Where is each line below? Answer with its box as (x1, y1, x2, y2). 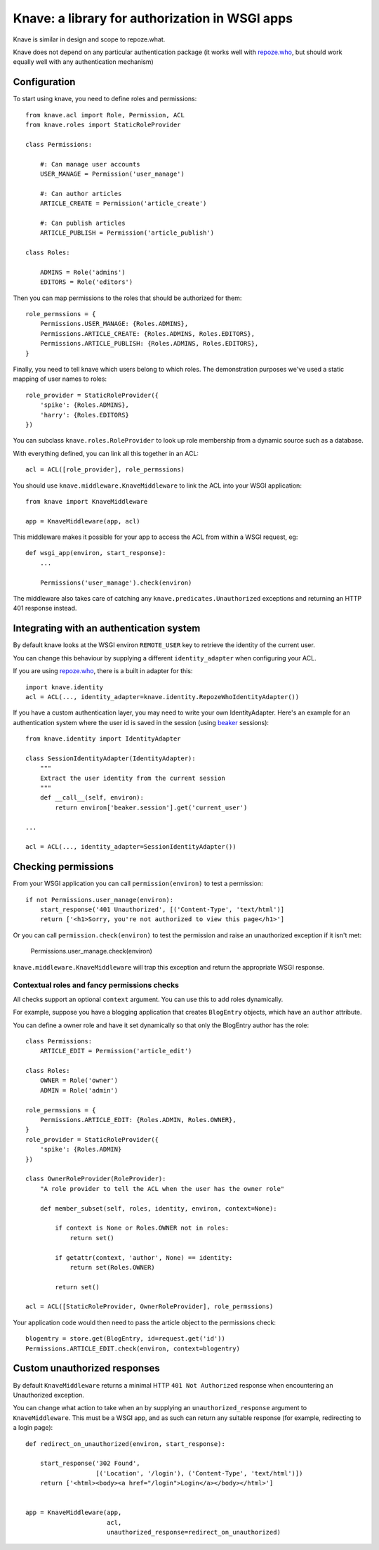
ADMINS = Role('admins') (39, 268, 126, 276)
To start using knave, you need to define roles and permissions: (13, 95, 197, 103)
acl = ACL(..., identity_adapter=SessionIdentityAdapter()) (25, 843, 237, 851)
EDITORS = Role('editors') (39, 278, 133, 286)
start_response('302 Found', (39, 1459, 140, 1468)
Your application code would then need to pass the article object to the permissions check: (13, 1318, 277, 1327)
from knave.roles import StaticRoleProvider (25, 121, 182, 129)
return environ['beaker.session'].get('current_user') (55, 803, 248, 812)
